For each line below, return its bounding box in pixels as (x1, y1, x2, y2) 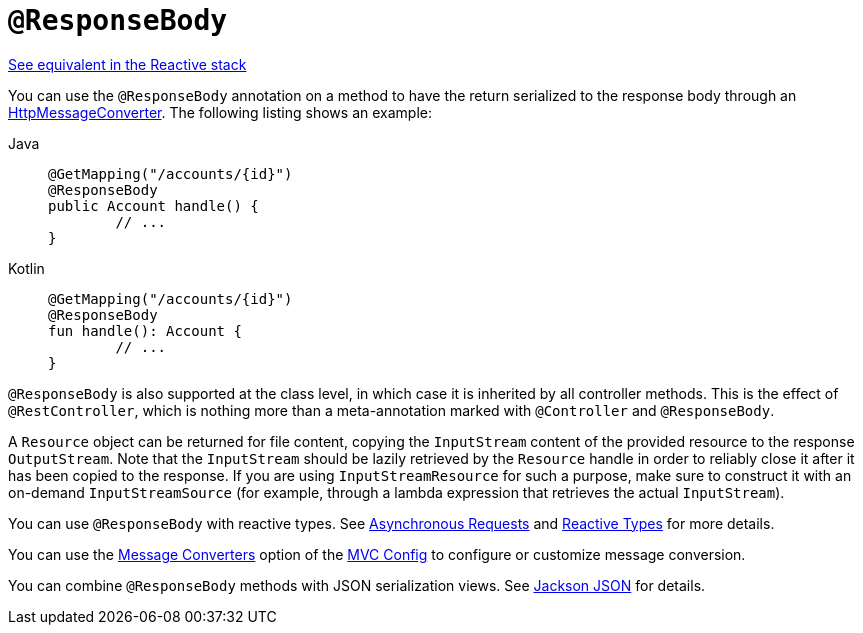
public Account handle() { (48, 197, 259, 214)
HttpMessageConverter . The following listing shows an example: (8, 103, 432, 121)
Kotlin (8, 259, 45, 277)
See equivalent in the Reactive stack (8, 55, 247, 73)
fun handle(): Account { (48, 322, 242, 339)
